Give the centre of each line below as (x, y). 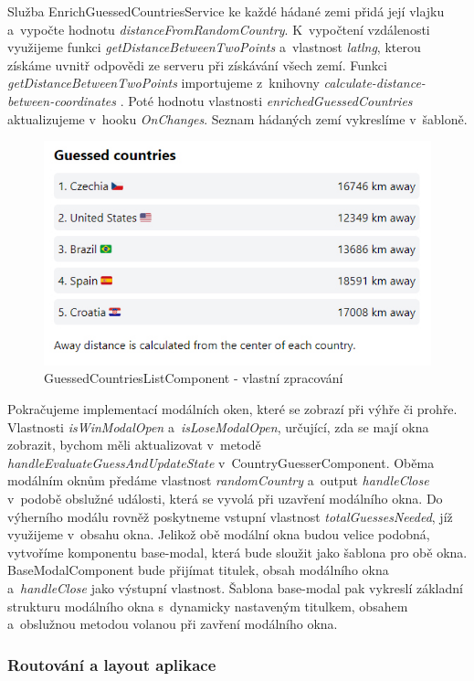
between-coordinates (62, 100)
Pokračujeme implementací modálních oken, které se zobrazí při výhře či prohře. (232, 408)
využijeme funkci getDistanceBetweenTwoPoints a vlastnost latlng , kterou (214, 47)
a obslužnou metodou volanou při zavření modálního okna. (173, 624)
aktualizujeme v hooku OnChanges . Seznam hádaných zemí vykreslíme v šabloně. (237, 118)
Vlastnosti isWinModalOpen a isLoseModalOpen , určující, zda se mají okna (218, 426)
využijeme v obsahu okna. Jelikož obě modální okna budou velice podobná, (219, 534)
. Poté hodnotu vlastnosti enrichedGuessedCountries (266, 100)
